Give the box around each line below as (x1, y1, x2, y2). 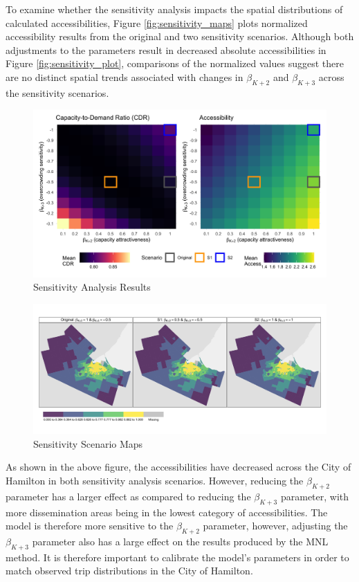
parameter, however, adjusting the (203, 518, 348, 533)
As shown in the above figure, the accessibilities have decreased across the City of (6, 460, 351, 474)
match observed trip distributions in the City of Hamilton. (6, 563, 253, 578)
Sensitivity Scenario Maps (33, 436, 143, 451)
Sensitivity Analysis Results (33, 280, 151, 294)
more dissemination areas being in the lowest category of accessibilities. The (6, 504, 328, 519)
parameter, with (280, 489, 349, 503)
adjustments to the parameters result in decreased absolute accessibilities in (6, 42, 326, 57)
